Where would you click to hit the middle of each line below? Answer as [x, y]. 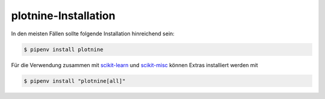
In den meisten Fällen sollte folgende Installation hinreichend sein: [93, 34]
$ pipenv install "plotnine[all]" [75, 81]
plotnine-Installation [63, 16]
